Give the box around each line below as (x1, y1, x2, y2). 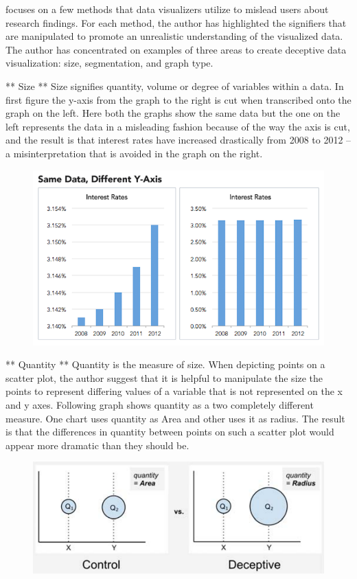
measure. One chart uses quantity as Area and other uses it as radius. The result (5, 411, 345, 425)
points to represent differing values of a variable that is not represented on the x (5, 384, 343, 398)
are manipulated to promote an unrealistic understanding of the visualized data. (5, 29, 343, 43)
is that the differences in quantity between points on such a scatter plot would (5, 424, 334, 439)
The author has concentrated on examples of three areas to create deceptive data (5, 42, 347, 56)
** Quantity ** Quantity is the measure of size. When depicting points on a (5, 357, 325, 372)
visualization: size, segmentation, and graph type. (5, 56, 214, 70)
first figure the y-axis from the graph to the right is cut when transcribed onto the (5, 92, 352, 106)
